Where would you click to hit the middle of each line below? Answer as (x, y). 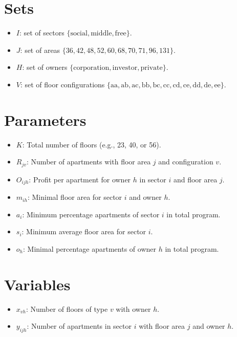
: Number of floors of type (67, 308)
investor (125, 68)
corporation (91, 68)
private (152, 68)
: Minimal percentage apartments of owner (90, 248)
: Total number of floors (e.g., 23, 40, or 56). (92, 144)
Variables (37, 284)
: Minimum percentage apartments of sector (91, 214)
